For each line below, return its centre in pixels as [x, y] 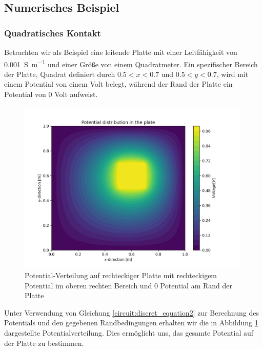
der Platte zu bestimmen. [44, 343]
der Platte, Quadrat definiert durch [60, 74]
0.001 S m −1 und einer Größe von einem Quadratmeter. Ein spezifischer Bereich [131, 63]
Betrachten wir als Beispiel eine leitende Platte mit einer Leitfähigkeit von [121, 52]
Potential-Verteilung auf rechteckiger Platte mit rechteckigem [121, 275]
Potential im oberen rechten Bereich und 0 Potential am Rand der [128, 285]
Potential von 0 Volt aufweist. [51, 94]
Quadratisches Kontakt [53, 33]
